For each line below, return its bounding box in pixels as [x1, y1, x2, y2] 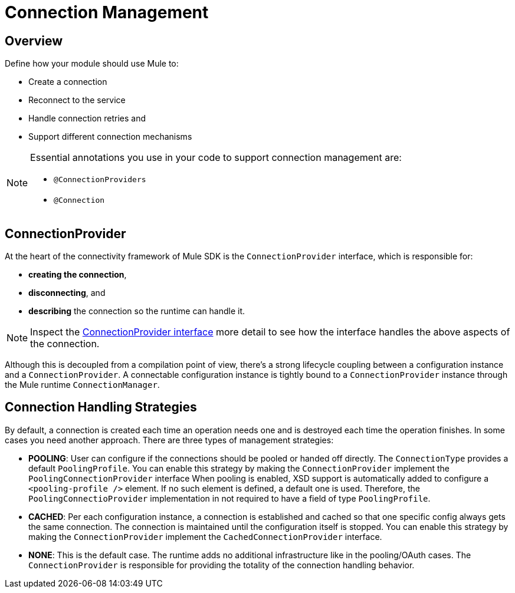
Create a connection [28, 77, 107, 87]
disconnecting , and [28, 288, 106, 298]
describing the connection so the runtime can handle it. [28, 306, 245, 317]
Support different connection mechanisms [28, 131, 192, 142]
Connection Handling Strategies [5, 400, 197, 415]
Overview [5, 33, 63, 48]
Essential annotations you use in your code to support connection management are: [30, 151, 402, 164]
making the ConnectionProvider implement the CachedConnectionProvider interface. [28, 531, 382, 542]
